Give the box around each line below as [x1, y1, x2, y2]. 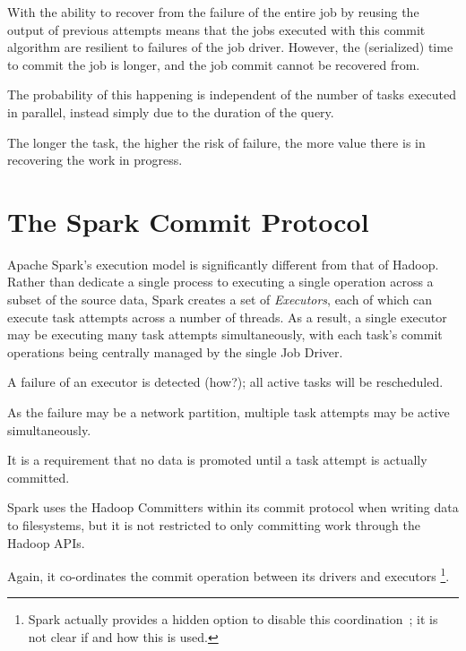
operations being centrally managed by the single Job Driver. [7, 342, 343, 361]
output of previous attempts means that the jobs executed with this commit [7, 20, 426, 39]
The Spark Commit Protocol [7, 202, 369, 239]
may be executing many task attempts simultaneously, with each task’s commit [7, 325, 443, 344]
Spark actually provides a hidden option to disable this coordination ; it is [28, 610, 438, 629]
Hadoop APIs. [7, 533, 85, 552]
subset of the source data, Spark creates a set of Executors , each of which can [7, 290, 433, 309]
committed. [7, 467, 70, 486]
